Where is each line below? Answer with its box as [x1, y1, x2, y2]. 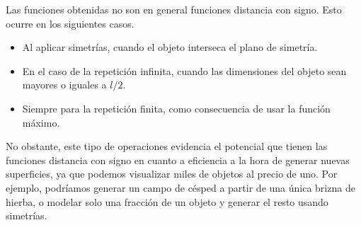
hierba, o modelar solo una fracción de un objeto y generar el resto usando [6, 194, 328, 209]
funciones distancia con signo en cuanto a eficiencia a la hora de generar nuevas [6, 152, 350, 167]
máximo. [22, 115, 60, 129]
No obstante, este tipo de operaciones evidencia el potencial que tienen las [6, 139, 328, 154]
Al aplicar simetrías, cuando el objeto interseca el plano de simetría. [22, 40, 318, 54]
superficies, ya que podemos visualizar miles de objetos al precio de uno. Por [6, 166, 338, 181]
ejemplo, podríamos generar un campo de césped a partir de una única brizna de [6, 180, 355, 195]
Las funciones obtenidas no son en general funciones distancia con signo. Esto [6, 2, 342, 16]
